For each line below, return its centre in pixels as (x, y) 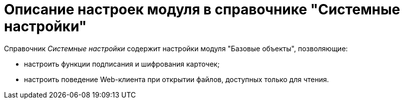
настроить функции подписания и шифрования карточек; (122, 64)
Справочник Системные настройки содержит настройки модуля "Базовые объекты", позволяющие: (176, 48)
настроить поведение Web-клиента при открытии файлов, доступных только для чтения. (177, 79)
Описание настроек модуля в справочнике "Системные (202, 9)
